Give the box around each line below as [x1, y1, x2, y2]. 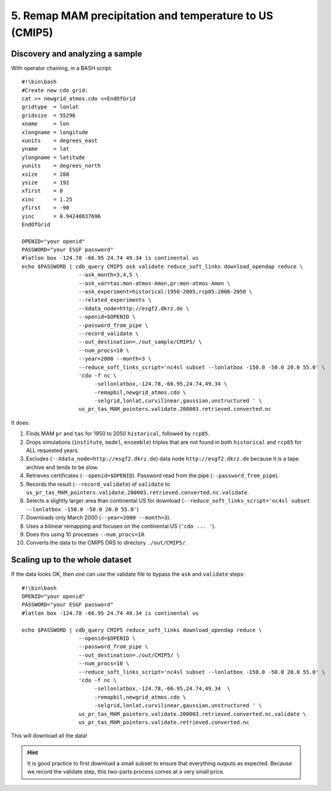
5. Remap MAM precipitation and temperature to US [11, 9, 273, 22]
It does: [11, 419, 30, 426]
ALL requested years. [26, 447, 79, 454]
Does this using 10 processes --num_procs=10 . [26, 531, 146, 538]
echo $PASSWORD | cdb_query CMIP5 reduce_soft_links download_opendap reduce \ [22, 627, 262, 633]
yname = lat [22, 146, 70, 152]
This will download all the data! [11, 732, 88, 739]
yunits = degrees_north [22, 163, 101, 169]
